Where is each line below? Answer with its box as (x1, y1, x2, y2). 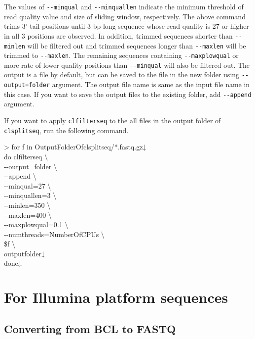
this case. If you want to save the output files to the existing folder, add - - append (4, 89, 252, 99)
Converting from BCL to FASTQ (4, 321, 176, 336)
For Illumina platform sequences (4, 287, 228, 307)
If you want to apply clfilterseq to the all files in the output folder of (4, 115, 221, 126)
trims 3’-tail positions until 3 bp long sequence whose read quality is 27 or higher (4, 21, 249, 31)
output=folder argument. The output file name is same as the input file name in (4, 79, 250, 90)
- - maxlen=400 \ (4, 209, 52, 220)
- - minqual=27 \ (4, 180, 51, 191)
